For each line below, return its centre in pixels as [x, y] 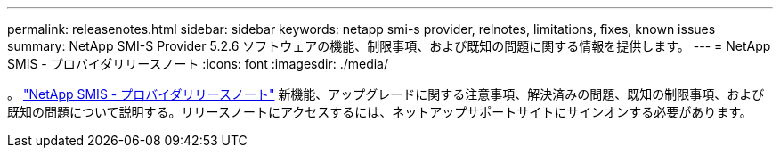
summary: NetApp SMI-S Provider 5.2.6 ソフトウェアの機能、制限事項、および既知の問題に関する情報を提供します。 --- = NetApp [389, 46]
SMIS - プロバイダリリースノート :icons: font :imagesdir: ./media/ [198, 64]
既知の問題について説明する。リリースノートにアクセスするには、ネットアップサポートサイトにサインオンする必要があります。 [380, 112]
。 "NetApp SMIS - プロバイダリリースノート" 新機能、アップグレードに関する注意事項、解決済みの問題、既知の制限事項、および [386, 94]
